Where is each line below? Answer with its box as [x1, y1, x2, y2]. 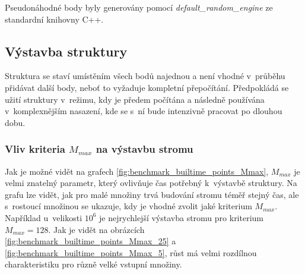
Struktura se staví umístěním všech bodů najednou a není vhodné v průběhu [5, 70, 285, 82]
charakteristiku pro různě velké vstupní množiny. [5, 258, 182, 270]
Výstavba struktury [5, 42, 128, 60]
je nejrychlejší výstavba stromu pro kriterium [99, 211, 263, 223]
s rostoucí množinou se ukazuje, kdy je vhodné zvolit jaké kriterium [5, 200, 252, 212]
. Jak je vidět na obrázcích [48, 223, 145, 235]
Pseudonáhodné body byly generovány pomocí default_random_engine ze [5, 1, 273, 13]
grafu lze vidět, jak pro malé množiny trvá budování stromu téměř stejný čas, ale [5, 188, 299, 200]
